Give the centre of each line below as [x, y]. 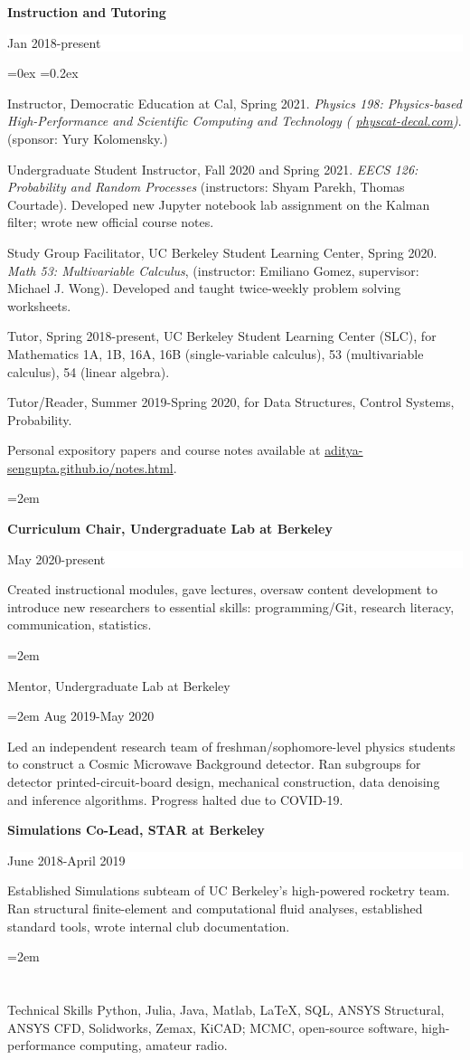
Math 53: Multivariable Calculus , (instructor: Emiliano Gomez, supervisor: [213, 270]
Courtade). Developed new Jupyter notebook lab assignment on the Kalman [219, 204]
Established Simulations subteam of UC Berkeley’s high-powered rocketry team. [229, 890]
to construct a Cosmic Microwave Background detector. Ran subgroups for [214, 764]
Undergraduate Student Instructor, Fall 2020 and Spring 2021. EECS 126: [213, 169]
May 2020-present [56, 558]
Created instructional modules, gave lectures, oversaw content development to [223, 589]
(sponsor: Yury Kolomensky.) [88, 138]
